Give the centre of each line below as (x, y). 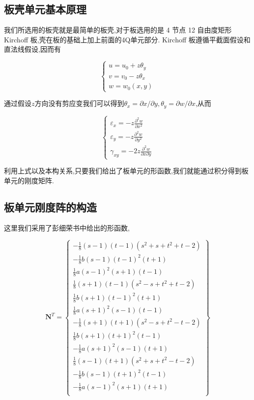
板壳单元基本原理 (45, 9)
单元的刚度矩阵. (29, 180)
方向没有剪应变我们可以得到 (79, 103)
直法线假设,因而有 (32, 49)
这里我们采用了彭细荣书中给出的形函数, (67, 227)
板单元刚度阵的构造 (50, 207)
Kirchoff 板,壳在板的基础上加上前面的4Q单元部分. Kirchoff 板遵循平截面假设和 (127, 39)
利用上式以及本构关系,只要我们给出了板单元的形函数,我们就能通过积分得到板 (126, 171)
